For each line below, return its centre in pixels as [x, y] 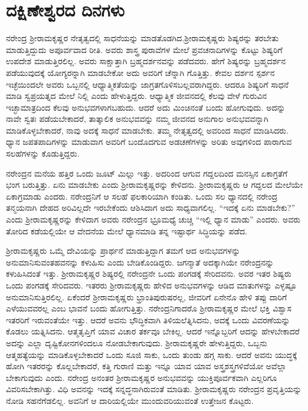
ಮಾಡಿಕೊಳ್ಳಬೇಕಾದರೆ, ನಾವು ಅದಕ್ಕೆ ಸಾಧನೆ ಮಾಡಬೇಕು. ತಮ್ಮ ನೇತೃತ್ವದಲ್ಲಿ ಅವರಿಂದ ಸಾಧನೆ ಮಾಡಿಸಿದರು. [147, 130]
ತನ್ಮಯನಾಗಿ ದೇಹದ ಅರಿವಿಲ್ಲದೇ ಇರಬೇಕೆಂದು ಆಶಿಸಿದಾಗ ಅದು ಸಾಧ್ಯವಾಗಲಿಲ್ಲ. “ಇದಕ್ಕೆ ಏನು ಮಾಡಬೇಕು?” [151, 208]
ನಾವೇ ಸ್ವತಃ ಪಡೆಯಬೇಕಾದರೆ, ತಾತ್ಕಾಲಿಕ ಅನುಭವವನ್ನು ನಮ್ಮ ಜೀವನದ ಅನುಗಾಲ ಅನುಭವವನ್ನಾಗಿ [137, 119]
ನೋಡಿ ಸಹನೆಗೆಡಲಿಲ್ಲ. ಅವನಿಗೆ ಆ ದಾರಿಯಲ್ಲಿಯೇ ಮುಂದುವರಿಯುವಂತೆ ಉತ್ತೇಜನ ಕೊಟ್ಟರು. [130, 400]
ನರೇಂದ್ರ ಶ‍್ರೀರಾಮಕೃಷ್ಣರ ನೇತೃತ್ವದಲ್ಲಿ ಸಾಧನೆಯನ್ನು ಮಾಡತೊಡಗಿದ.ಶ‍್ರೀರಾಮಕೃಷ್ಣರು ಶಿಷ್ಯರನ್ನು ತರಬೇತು [142, 38]
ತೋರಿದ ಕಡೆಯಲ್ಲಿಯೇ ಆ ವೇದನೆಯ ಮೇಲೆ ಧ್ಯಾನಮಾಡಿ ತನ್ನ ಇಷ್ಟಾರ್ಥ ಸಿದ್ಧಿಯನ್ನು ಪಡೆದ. [127, 231]
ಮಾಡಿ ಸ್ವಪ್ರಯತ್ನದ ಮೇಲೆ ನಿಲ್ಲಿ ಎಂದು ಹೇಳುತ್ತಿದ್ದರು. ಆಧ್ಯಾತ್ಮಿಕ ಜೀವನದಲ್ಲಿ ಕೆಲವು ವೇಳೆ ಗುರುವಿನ [137, 96]
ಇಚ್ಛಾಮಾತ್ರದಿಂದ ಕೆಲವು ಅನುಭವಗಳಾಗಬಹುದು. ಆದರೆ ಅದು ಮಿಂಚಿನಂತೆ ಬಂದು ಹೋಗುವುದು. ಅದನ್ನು [146, 107]
